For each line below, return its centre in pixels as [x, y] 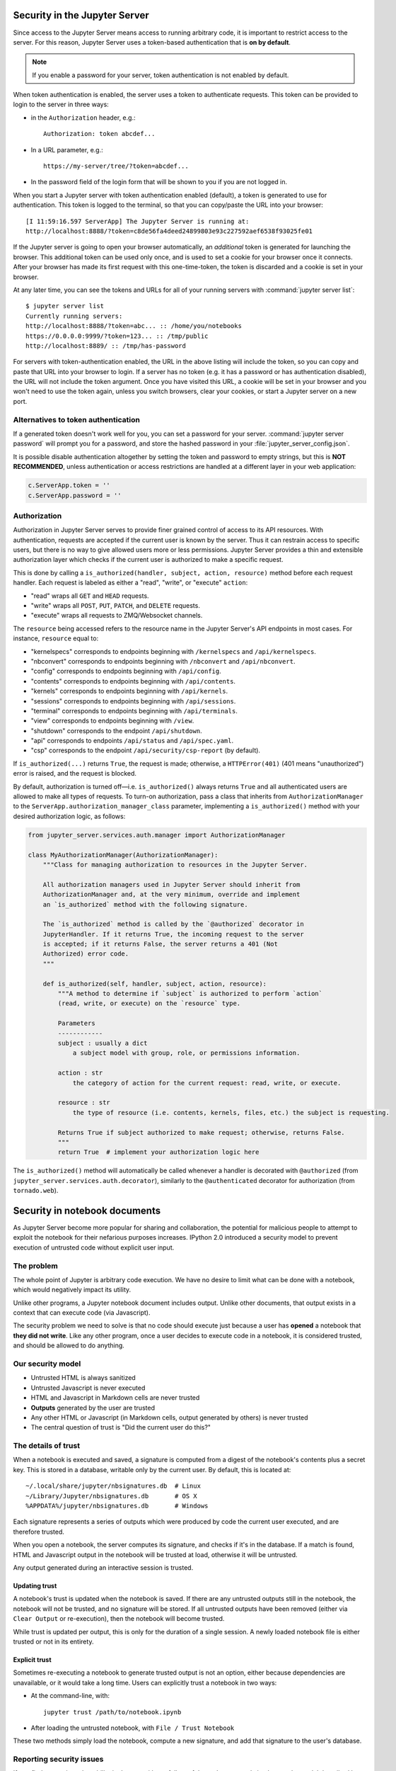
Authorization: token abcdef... [99, 134]
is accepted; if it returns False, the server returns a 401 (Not [161, 944]
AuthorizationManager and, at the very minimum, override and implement [171, 895]
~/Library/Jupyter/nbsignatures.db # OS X [111, 1496]
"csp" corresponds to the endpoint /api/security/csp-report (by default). [146, 750]
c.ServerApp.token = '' [69, 486]
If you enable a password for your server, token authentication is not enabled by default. [161, 75]
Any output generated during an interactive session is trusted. [103, 1567]
